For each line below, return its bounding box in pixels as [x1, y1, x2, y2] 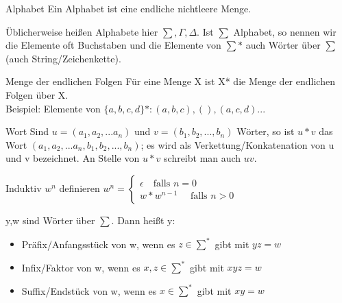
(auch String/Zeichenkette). [5, 51, 121, 65]
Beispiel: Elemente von [5, 101, 101, 115]
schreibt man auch [164, 151, 241, 165]
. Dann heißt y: [111, 213, 175, 227]
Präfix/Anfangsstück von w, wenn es [21, 237, 175, 251]
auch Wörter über [245, 38, 321, 52]
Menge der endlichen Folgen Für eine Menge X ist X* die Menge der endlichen [5, 74, 335, 88]
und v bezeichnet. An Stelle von [5, 151, 140, 165]
